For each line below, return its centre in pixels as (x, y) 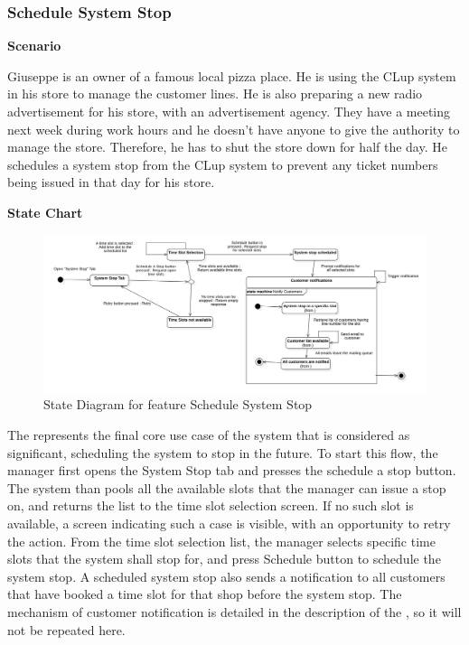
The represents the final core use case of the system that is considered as (209, 435)
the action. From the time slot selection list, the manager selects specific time (221, 541)
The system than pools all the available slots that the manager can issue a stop (227, 487)
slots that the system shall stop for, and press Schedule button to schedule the (224, 559)
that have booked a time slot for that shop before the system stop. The (205, 594)
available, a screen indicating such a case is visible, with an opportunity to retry (229, 523)
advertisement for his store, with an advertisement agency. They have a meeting (229, 111)
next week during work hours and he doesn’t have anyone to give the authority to (234, 129)
